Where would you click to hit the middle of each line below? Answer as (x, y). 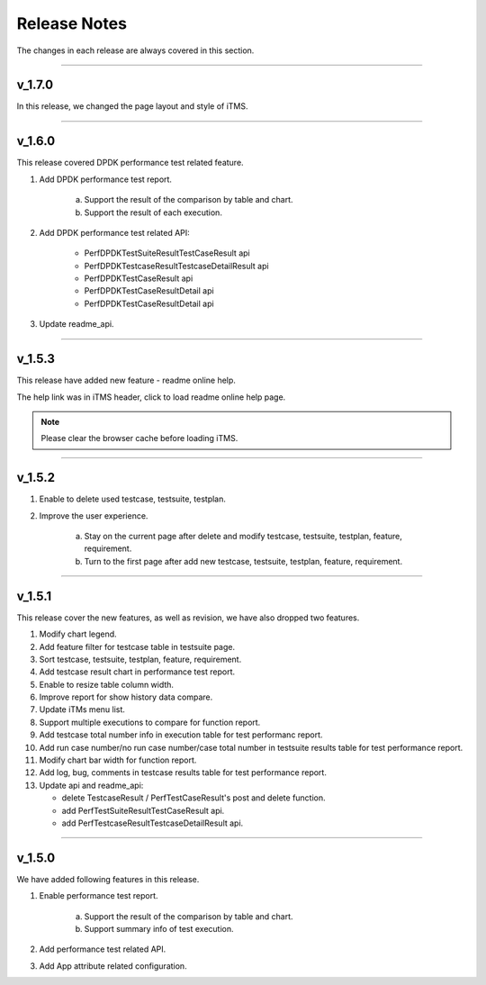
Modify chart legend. (78, 634)
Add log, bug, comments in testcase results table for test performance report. (183, 773)
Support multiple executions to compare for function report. (150, 722)
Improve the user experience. (94, 515)
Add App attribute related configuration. (113, 966)
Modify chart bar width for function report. (118, 760)
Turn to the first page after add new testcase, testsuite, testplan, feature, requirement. (243, 561)
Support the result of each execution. (153, 212)
